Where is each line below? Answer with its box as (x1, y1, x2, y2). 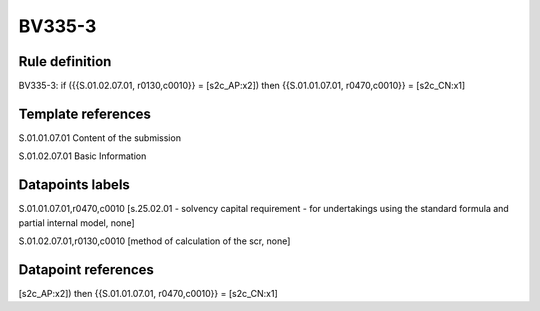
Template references (18, 105, 152, 122)
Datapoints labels (18, 176, 130, 194)
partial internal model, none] (18, 216, 135, 229)
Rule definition (18, 53, 112, 70)
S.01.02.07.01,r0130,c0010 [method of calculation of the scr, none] (18, 235, 291, 247)
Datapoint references (18, 261, 155, 278)
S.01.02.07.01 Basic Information (18, 150, 147, 162)
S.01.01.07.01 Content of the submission (18, 131, 182, 144)
